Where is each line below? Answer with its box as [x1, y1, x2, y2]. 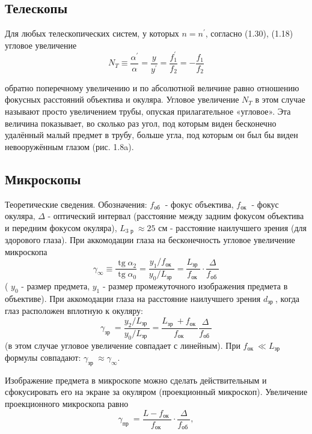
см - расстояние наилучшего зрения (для [158, 221, 307, 234]
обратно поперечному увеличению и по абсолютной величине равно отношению [5, 81, 299, 94]
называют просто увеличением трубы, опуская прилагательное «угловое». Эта [5, 105, 291, 118]
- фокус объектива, [165, 197, 234, 210]
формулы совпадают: [5, 351, 81, 363]
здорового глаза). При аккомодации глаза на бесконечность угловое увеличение [5, 234, 295, 246]
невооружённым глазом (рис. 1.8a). [5, 140, 134, 152]
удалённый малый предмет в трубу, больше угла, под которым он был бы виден [5, 128, 298, 141]
